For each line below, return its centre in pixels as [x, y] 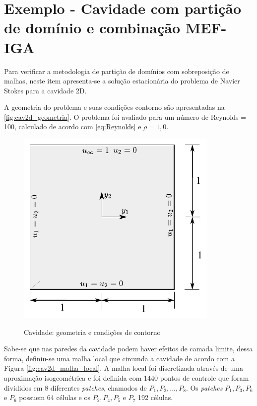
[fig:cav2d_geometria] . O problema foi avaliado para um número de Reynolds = [125, 117]
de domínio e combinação [92, 28]
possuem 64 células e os [55, 397]
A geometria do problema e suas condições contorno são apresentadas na [114, 107]
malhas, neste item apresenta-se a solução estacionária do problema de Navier [122, 81]
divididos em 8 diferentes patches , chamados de [75, 387]
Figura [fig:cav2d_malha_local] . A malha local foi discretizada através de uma [124, 368]
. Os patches [204, 387]
